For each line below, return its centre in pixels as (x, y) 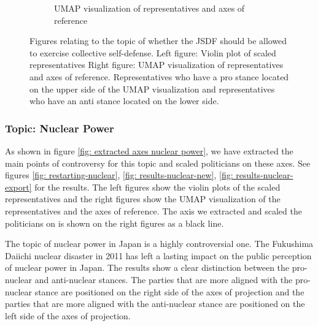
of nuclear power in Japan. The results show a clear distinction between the (147, 267)
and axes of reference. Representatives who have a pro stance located (159, 76)
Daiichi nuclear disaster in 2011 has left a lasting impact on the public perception (158, 255)
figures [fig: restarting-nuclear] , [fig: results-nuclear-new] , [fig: (119, 175)
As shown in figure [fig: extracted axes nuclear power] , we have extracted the (149, 150)
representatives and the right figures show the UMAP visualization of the (143, 199)
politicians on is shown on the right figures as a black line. (114, 223)
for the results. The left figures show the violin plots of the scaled (157, 187)
